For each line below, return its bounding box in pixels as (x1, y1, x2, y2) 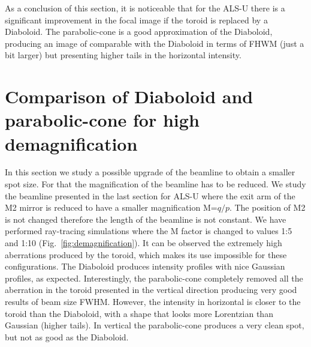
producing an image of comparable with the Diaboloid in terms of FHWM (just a (5, 37, 304, 49)
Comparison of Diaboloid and (5, 84, 253, 109)
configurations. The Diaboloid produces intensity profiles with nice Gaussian (5, 260, 285, 273)
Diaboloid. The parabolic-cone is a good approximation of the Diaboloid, (5, 25, 273, 38)
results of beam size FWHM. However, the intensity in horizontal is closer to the (5, 295, 301, 307)
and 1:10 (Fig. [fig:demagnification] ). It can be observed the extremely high (5, 237, 282, 249)
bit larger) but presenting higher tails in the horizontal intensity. (5, 49, 241, 61)
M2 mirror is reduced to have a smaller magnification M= (5, 201, 218, 214)
